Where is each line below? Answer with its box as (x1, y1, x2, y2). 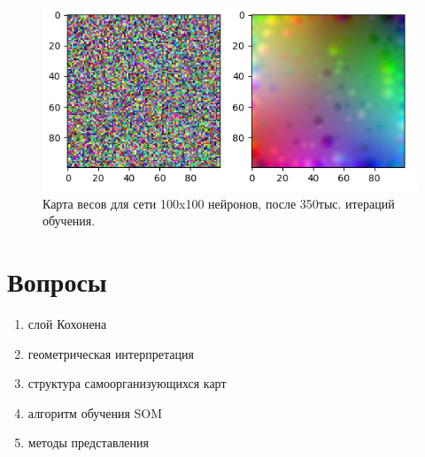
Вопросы (7, 263, 107, 300)
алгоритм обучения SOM (27, 403, 163, 422)
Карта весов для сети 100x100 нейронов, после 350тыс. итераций (42, 194, 395, 212)
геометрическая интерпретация (27, 344, 194, 362)
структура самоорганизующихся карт (27, 374, 227, 392)
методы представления (27, 433, 150, 452)
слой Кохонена (27, 315, 107, 333)
